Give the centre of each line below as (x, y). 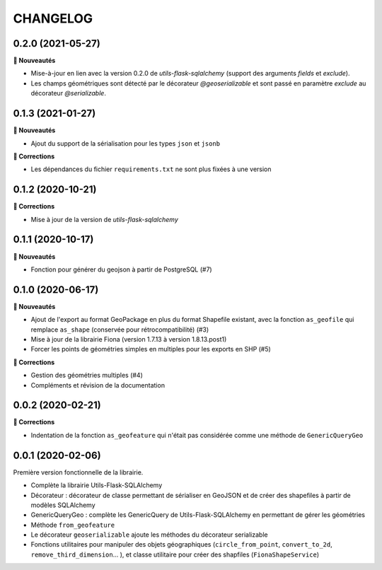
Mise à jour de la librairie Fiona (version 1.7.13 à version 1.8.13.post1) (129, 339)
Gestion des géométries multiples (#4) (87, 376)
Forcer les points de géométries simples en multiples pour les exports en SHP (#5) (151, 349)
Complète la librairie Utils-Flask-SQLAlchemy (97, 485)
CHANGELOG (53, 18)
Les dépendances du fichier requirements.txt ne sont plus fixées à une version (151, 169)
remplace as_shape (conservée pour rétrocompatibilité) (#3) (120, 330)
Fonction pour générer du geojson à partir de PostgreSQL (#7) (121, 269)
